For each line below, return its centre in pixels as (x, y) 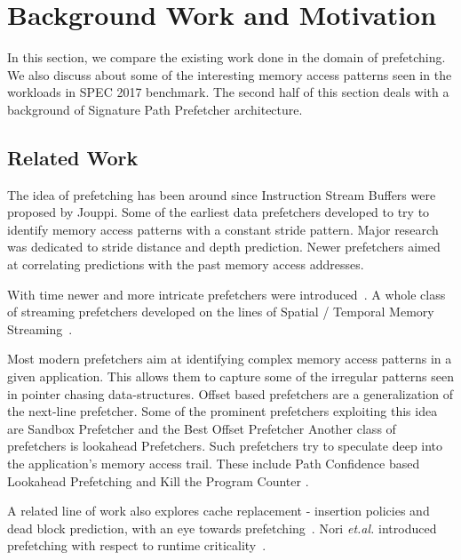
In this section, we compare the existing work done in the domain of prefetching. (227, 57)
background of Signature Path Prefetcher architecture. (155, 109)
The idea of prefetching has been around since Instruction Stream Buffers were (222, 194)
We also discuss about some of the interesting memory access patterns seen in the (230, 74)
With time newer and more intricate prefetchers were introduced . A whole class (227, 294)
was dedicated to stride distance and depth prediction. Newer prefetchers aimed (224, 247)
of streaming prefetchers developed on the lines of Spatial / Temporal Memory (221, 312)
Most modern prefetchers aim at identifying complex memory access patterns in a (230, 359)
